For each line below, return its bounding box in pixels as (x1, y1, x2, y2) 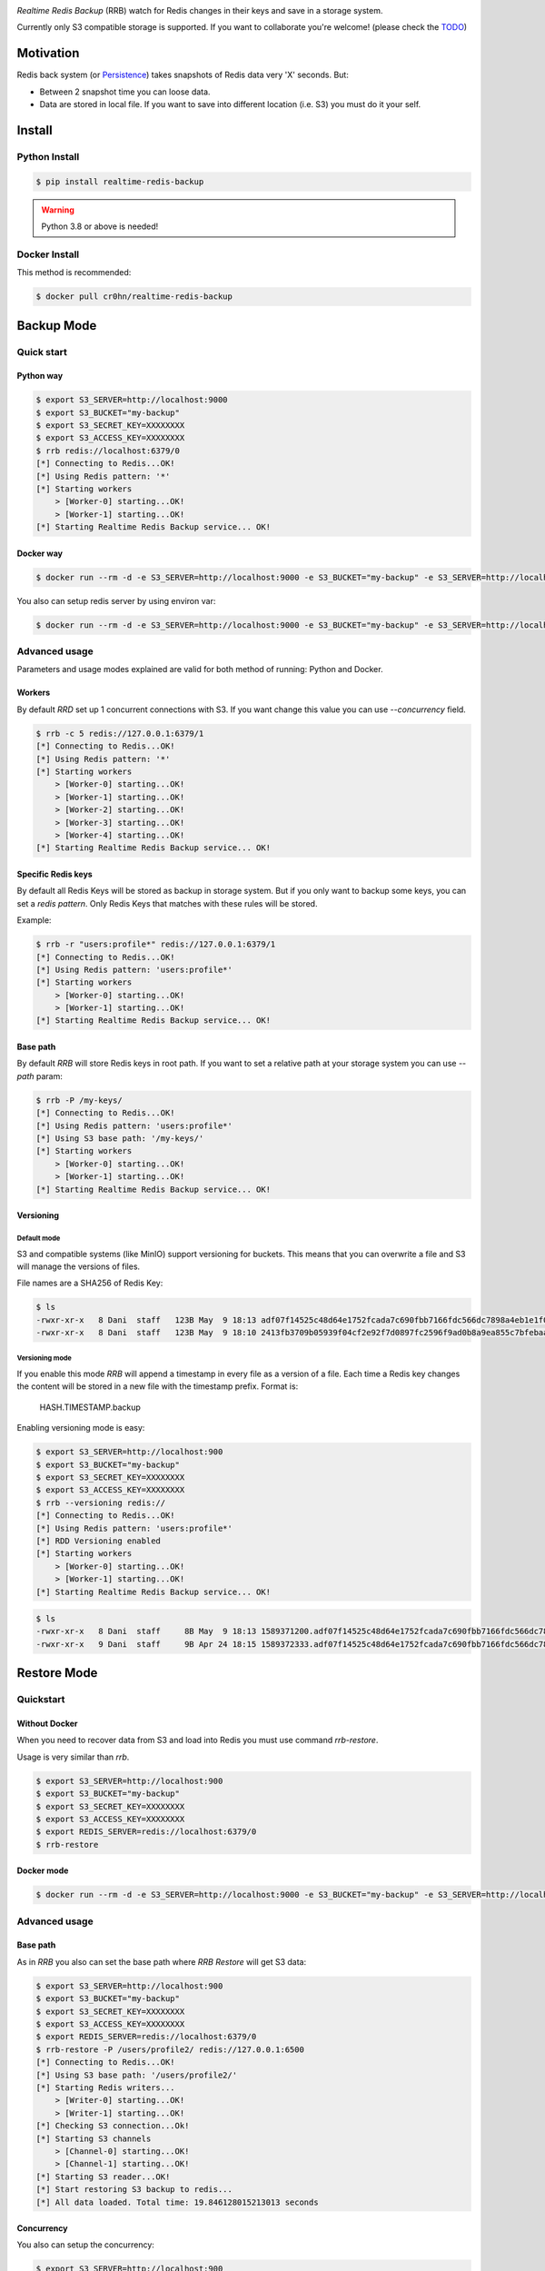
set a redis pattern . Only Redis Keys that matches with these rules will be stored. (16, 897, 318, 908)
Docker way (16, 548, 64, 559)
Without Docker (16, 1718, 78, 1730)
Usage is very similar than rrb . (16, 1751, 130, 1762)
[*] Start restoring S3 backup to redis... (35, 2185, 233, 2195)
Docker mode (16, 1865, 69, 1876)
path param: (16, 1070, 63, 1081)
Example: (16, 915, 52, 926)
